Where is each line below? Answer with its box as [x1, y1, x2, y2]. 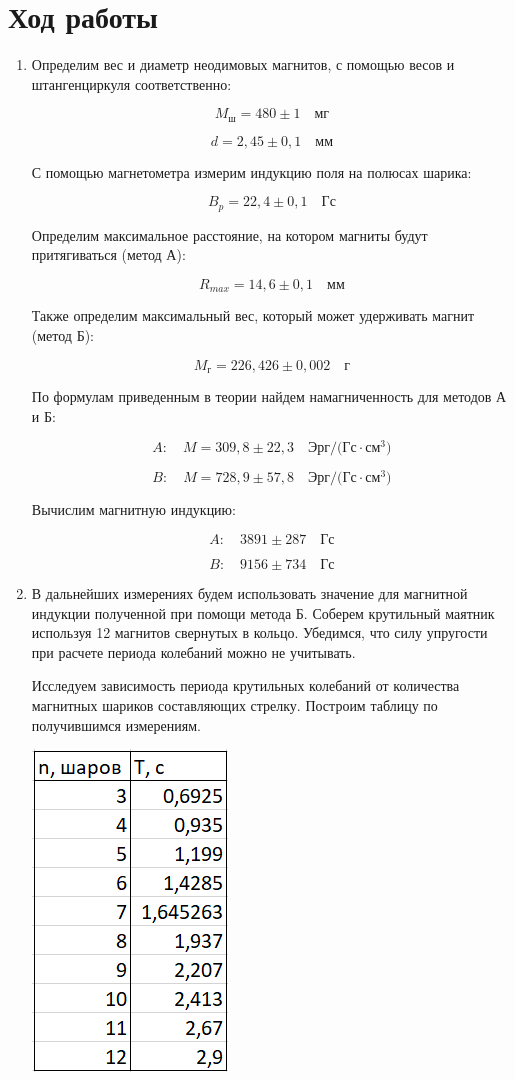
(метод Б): [31, 325, 95, 346]
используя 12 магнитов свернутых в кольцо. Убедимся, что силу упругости [31, 622, 488, 643]
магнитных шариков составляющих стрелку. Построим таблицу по [31, 695, 438, 715]
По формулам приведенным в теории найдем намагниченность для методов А [31, 386, 507, 407]
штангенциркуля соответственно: [31, 73, 232, 94]
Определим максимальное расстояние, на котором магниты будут [31, 224, 428, 245]
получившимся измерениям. [31, 714, 201, 735]
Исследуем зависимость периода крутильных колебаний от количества [31, 675, 460, 696]
